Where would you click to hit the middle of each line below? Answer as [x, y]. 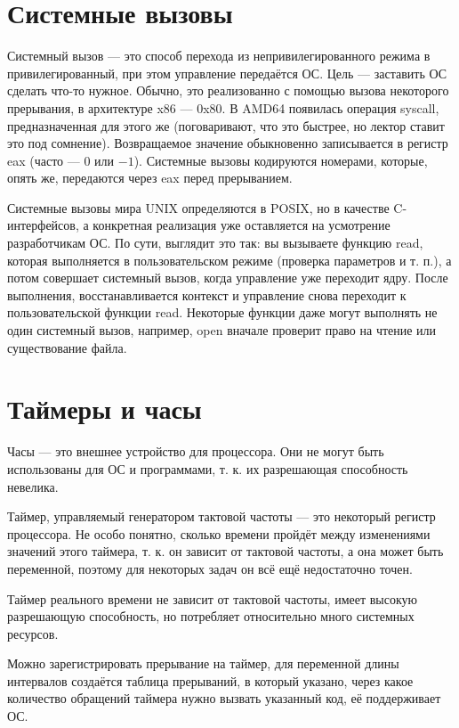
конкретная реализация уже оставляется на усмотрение [242, 225]
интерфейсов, [43, 225]
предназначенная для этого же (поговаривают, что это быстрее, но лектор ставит [226, 125]
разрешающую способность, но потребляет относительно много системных [211, 616]
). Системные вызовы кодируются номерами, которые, [281, 160]
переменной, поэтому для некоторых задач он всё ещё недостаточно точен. [210, 568]
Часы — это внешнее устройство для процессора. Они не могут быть [196, 451]
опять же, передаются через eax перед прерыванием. [150, 178]
